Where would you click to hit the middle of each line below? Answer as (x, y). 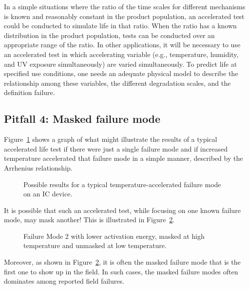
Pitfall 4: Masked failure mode (82, 119)
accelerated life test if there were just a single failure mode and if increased (116, 148)
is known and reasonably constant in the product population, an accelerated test (124, 16)
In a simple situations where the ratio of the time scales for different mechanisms (125, 6)
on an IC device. (48, 194)
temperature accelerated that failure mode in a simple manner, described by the (124, 158)
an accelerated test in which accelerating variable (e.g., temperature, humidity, (121, 54)
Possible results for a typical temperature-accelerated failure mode (122, 184)
